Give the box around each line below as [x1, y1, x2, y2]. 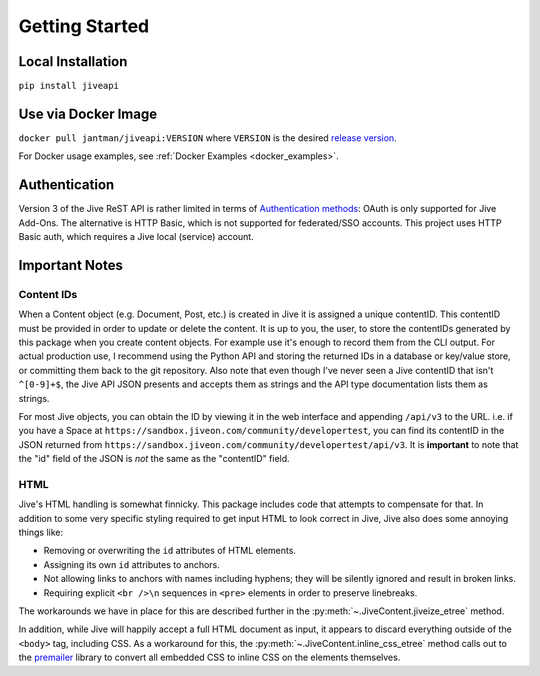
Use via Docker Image [18, 105, 158, 122]
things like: [18, 526, 64, 539]
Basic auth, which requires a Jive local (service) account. [18, 231, 254, 243]
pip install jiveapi [18, 80, 120, 92]
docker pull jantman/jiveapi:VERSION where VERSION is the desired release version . [18, 131, 397, 144]
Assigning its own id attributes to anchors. [43, 558, 220, 570]
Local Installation [18, 53, 128, 70]
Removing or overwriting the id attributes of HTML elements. [43, 545, 297, 557]
